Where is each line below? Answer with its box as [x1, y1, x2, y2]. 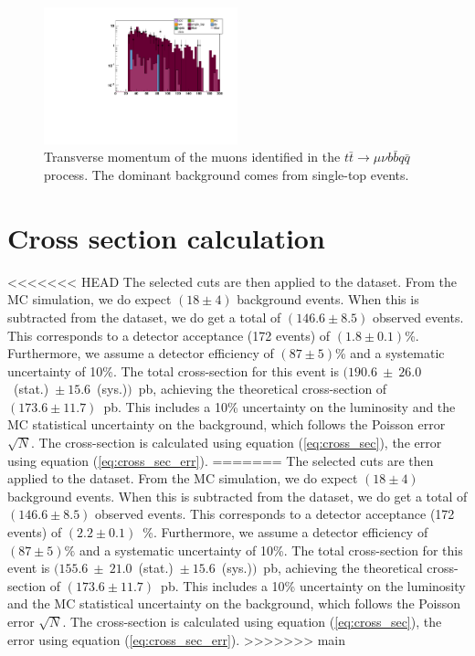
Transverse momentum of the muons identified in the [44, 147, 341, 166]
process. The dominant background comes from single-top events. [44, 165, 409, 185]
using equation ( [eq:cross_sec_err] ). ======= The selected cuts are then [7, 450, 434, 470]
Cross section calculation [7, 218, 325, 256]
